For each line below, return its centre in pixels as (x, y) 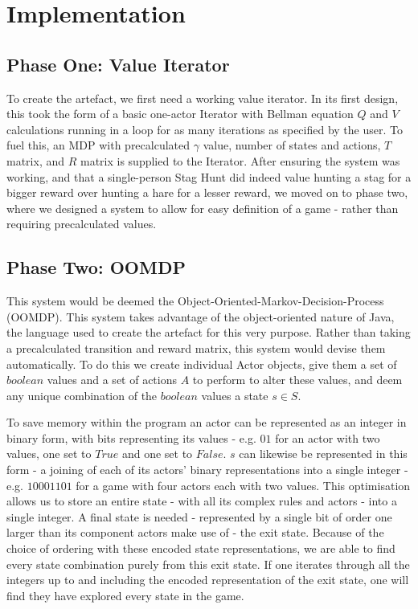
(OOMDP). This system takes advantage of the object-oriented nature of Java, (201, 316)
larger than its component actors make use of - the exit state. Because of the (195, 532)
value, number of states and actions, (292, 145)
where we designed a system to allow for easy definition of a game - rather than (203, 208)
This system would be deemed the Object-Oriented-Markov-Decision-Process (195, 301)
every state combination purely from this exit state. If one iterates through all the (208, 564)
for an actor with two (328, 437)
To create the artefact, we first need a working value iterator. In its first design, (203, 98)
